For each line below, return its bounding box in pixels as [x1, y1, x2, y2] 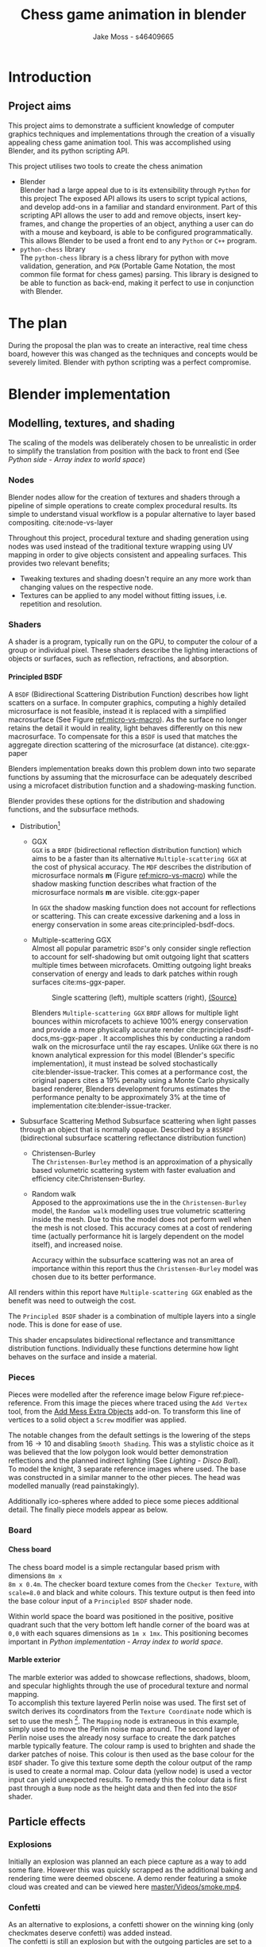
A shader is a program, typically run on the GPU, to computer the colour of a [8, 637, 258, 646]
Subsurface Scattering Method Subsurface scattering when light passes [19, 1116, 256, 1126]
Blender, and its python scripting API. [8, 145, 129, 156]
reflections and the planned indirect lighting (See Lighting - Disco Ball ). [8, 1455, 241, 1466]
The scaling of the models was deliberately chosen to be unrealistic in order [8, 438, 256, 447]
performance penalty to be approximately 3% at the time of [31, 1093, 226, 1102]
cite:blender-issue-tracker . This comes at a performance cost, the [31, 1067, 248, 1077]
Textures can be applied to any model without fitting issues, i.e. [19, 590, 227, 600]
